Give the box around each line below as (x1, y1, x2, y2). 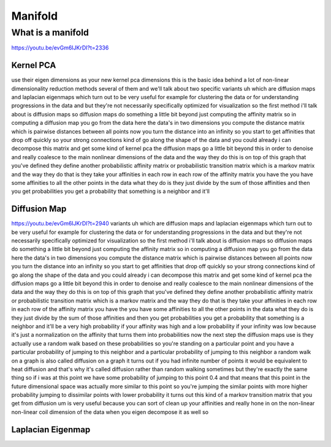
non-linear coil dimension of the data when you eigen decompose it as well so (11, 408, 208, 416)
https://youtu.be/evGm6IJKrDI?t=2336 (11, 44, 109, 51)
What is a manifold (11, 27, 89, 38)
